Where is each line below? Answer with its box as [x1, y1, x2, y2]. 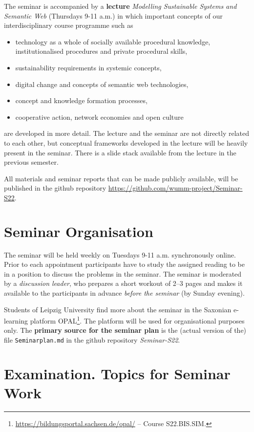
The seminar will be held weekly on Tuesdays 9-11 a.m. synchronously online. [4, 249, 236, 259]
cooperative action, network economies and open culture [15, 111, 184, 122]
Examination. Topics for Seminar [4, 363, 231, 383]
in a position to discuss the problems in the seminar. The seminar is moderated [4, 268, 242, 279]
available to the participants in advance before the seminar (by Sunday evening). [4, 288, 245, 298]
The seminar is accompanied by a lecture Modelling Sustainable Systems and [4, 1, 237, 11]
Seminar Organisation [4, 221, 153, 241]
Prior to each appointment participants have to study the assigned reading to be [4, 259, 245, 269]
